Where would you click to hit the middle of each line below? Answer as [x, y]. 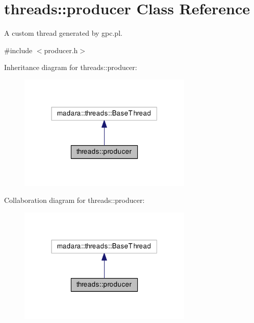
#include [18, 50]
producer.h [61, 50]
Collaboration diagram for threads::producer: [74, 200]
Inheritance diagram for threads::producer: [71, 67]
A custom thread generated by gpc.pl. [63, 33]
